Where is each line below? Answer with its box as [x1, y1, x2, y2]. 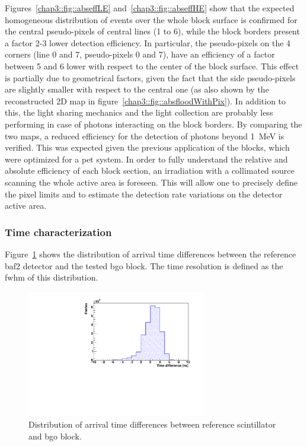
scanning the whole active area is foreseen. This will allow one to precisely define [5, 176, 298, 188]
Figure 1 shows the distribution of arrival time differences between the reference [5, 247, 296, 260]
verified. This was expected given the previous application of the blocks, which [5, 141, 290, 154]
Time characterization [5, 224, 112, 239]
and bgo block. [28, 429, 82, 442]
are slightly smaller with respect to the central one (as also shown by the [5, 83, 269, 95]
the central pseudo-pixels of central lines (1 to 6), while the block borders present [5, 25, 300, 37]
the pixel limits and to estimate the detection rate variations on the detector [5, 187, 283, 200]
